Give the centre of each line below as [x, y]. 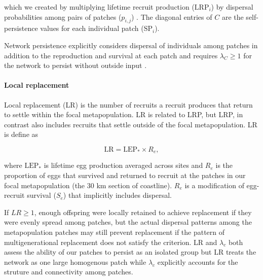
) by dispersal [232, 7]
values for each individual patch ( [92, 28]
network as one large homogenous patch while [75, 261]
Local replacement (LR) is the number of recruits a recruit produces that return [128, 104]
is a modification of [214, 185]
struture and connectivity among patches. [69, 272]
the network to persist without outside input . [76, 65]
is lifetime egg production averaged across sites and [123, 165]
